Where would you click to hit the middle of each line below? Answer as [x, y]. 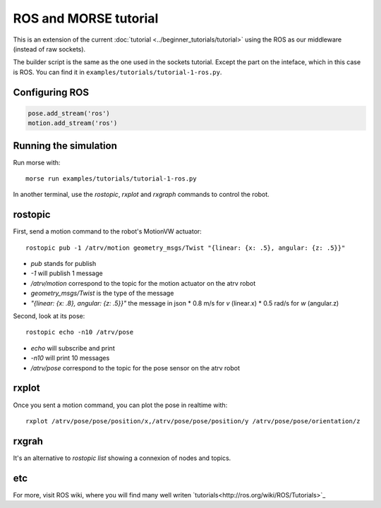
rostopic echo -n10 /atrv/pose [80, 332]
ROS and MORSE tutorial [86, 18]
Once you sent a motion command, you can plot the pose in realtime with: [120, 405]
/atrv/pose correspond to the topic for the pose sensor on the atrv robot [135, 368]
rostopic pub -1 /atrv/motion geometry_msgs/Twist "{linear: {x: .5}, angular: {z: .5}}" [186, 248]
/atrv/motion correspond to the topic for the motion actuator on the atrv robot [143, 283]
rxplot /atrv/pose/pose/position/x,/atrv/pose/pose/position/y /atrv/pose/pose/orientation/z [193, 421]
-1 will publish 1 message [67, 273]
